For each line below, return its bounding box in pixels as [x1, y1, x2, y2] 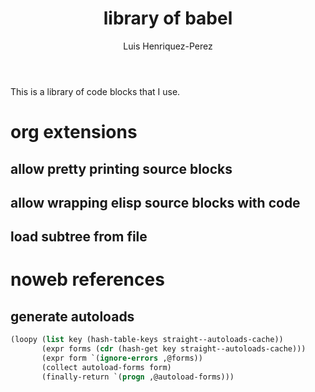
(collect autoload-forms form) [41, 362, 172, 372]
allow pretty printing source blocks [10, 160, 233, 177]
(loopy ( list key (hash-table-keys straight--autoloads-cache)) [10, 335, 284, 345]
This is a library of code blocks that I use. [10, 85, 181, 97]
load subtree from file [10, 228, 148, 246]
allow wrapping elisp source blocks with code [10, 194, 301, 211]
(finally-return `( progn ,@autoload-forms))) [41, 372, 235, 382]
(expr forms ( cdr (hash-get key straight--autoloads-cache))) [41, 344, 307, 354]
